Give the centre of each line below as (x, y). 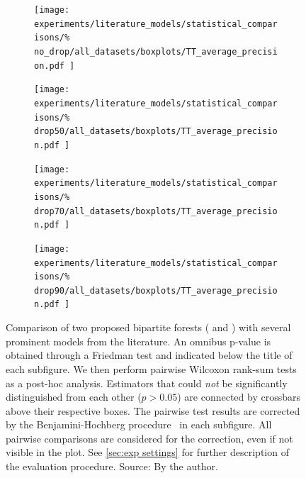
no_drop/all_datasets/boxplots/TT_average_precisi (156, 51)
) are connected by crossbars (239, 397)
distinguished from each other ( (74, 397)
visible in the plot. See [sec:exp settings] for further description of (147, 452)
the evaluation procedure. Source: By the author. (112, 466)
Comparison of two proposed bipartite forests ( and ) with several (148, 327)
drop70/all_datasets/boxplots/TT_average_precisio (156, 211)
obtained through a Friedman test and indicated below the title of (149, 355)
